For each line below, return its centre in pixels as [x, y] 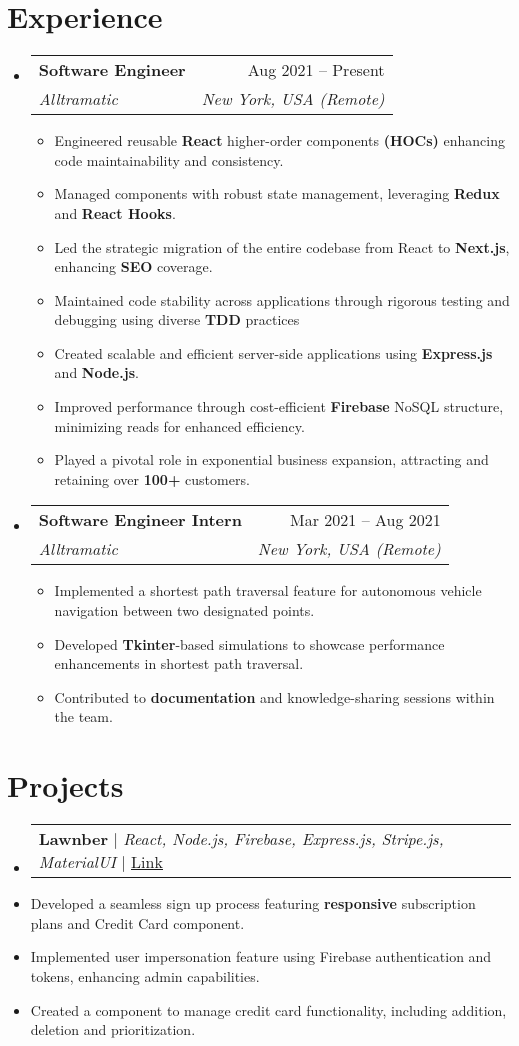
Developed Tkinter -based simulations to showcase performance [249, 643]
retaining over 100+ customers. [152, 478]
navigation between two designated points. [184, 610]
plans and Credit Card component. [137, 922]
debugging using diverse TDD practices [177, 319]
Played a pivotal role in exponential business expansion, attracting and [271, 459]
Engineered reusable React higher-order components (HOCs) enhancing [279, 140]
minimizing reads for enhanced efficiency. [179, 425]
